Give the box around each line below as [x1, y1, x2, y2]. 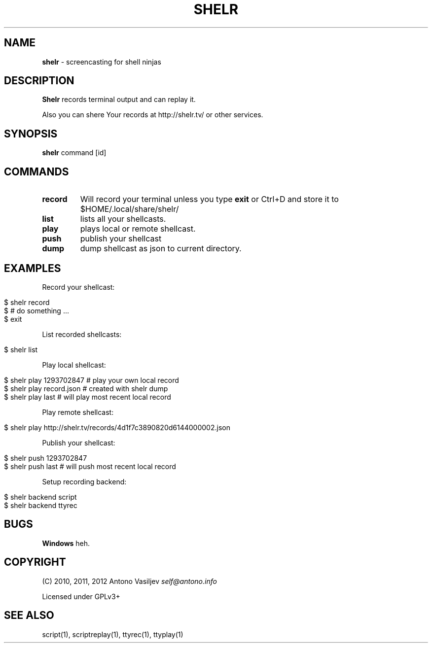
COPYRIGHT [4, 556, 66, 569]
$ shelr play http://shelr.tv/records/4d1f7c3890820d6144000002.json [4, 423, 230, 432]
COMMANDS [4, 165, 69, 178]
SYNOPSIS [4, 127, 58, 140]
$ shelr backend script [4, 492, 77, 501]
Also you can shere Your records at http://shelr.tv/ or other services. [42, 110, 263, 119]
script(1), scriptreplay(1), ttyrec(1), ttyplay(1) [42, 630, 183, 639]
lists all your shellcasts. [80, 214, 166, 224]
